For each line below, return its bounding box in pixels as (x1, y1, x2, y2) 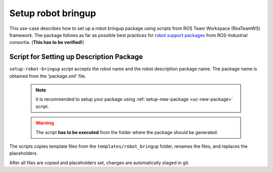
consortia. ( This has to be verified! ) (9, 39, 84, 46)
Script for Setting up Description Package (9, 53, 144, 61)
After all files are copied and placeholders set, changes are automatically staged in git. (9, 159, 190, 165)
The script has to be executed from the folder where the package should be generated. (35, 129, 218, 135)
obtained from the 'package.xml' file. (9, 73, 86, 79)
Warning (35, 120, 54, 126)
